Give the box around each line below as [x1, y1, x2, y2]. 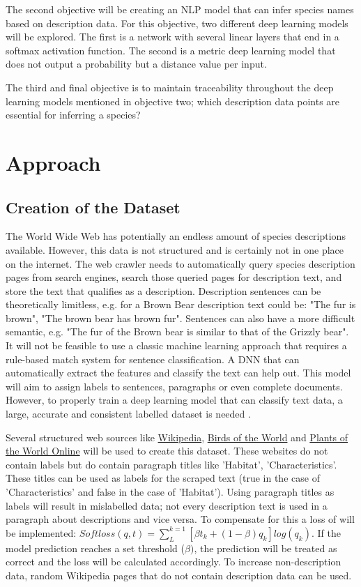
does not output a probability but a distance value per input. [6, 56, 267, 71]
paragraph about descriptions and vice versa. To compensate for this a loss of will [6, 512, 355, 526]
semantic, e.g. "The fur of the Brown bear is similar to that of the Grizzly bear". [6, 324, 349, 339]
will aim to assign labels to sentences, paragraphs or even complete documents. [6, 379, 343, 393]
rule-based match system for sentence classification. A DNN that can [6, 351, 300, 366]
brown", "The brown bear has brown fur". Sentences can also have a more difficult [6, 310, 355, 325]
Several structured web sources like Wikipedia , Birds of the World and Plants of [6, 429, 348, 444]
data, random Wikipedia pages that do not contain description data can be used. [6, 567, 352, 582]
